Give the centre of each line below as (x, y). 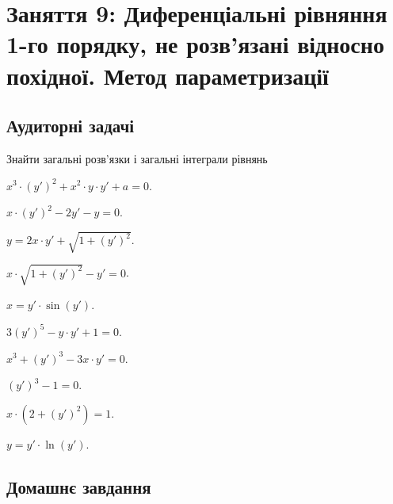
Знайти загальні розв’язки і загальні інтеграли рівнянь (137, 158)
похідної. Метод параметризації (168, 75)
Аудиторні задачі (71, 126)
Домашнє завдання (79, 486)
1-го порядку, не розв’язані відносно (195, 44)
